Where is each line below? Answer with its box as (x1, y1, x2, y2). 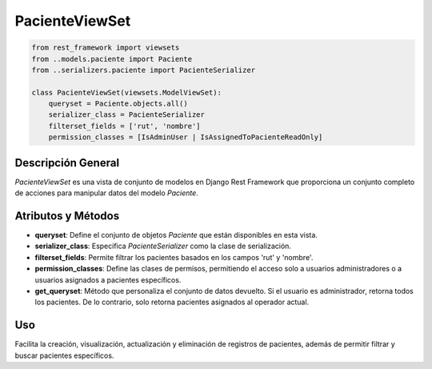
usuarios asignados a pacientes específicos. (34, 275, 182, 284)
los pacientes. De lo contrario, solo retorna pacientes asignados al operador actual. (34, 297, 310, 307)
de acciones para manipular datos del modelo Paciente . (14, 188, 199, 198)
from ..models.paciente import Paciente (31, 54, 192, 63)
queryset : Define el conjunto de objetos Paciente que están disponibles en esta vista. (34, 231, 318, 240)
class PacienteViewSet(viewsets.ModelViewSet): (31, 88, 222, 97)
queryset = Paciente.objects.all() (48, 99, 188, 108)
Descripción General (14, 156, 120, 170)
